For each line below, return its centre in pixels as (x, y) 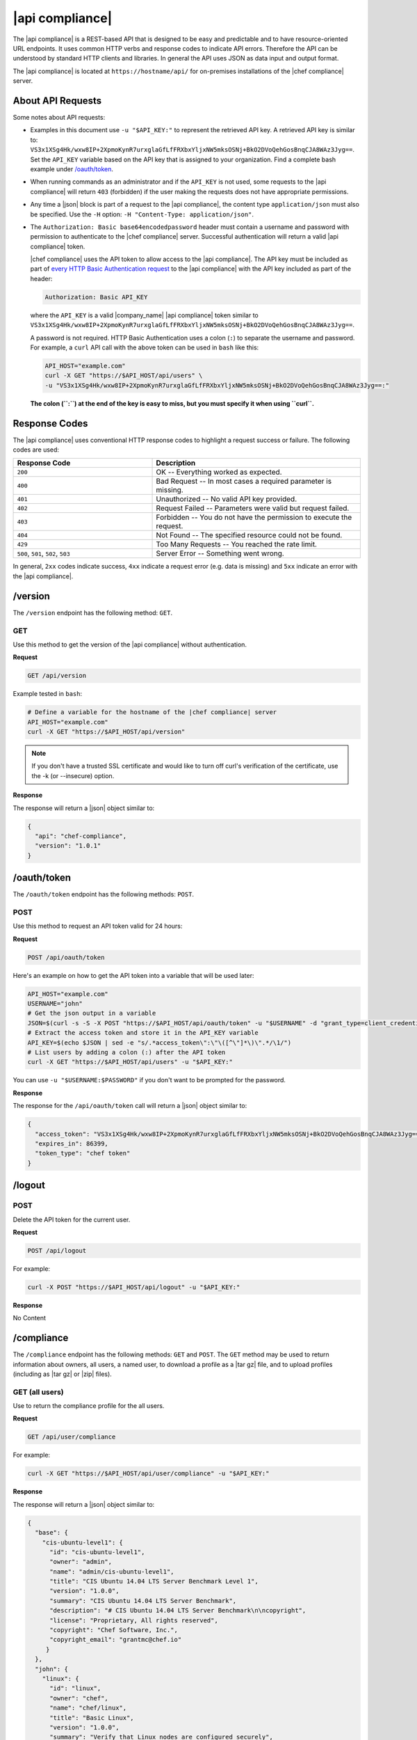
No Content (30, 1318)
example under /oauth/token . (72, 169)
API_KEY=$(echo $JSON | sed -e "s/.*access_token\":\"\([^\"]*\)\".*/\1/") (160, 1043)
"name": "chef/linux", (88, 1708)
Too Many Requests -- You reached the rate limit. (237, 544)
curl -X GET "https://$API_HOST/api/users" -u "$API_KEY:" (130, 1062)
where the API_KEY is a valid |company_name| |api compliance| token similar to (144, 315)
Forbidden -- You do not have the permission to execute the (254, 517)
